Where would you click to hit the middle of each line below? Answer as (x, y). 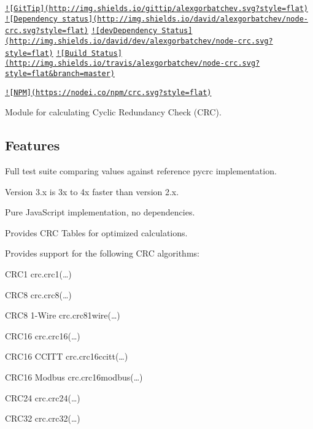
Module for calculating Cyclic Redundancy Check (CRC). (113, 112)
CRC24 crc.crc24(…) (43, 397)
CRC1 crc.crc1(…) (38, 274)
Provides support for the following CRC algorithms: (102, 253)
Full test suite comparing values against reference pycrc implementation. (141, 171)
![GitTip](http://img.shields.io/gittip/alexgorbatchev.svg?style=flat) (156, 9)
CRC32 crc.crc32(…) (43, 418)
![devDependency (124, 31)
